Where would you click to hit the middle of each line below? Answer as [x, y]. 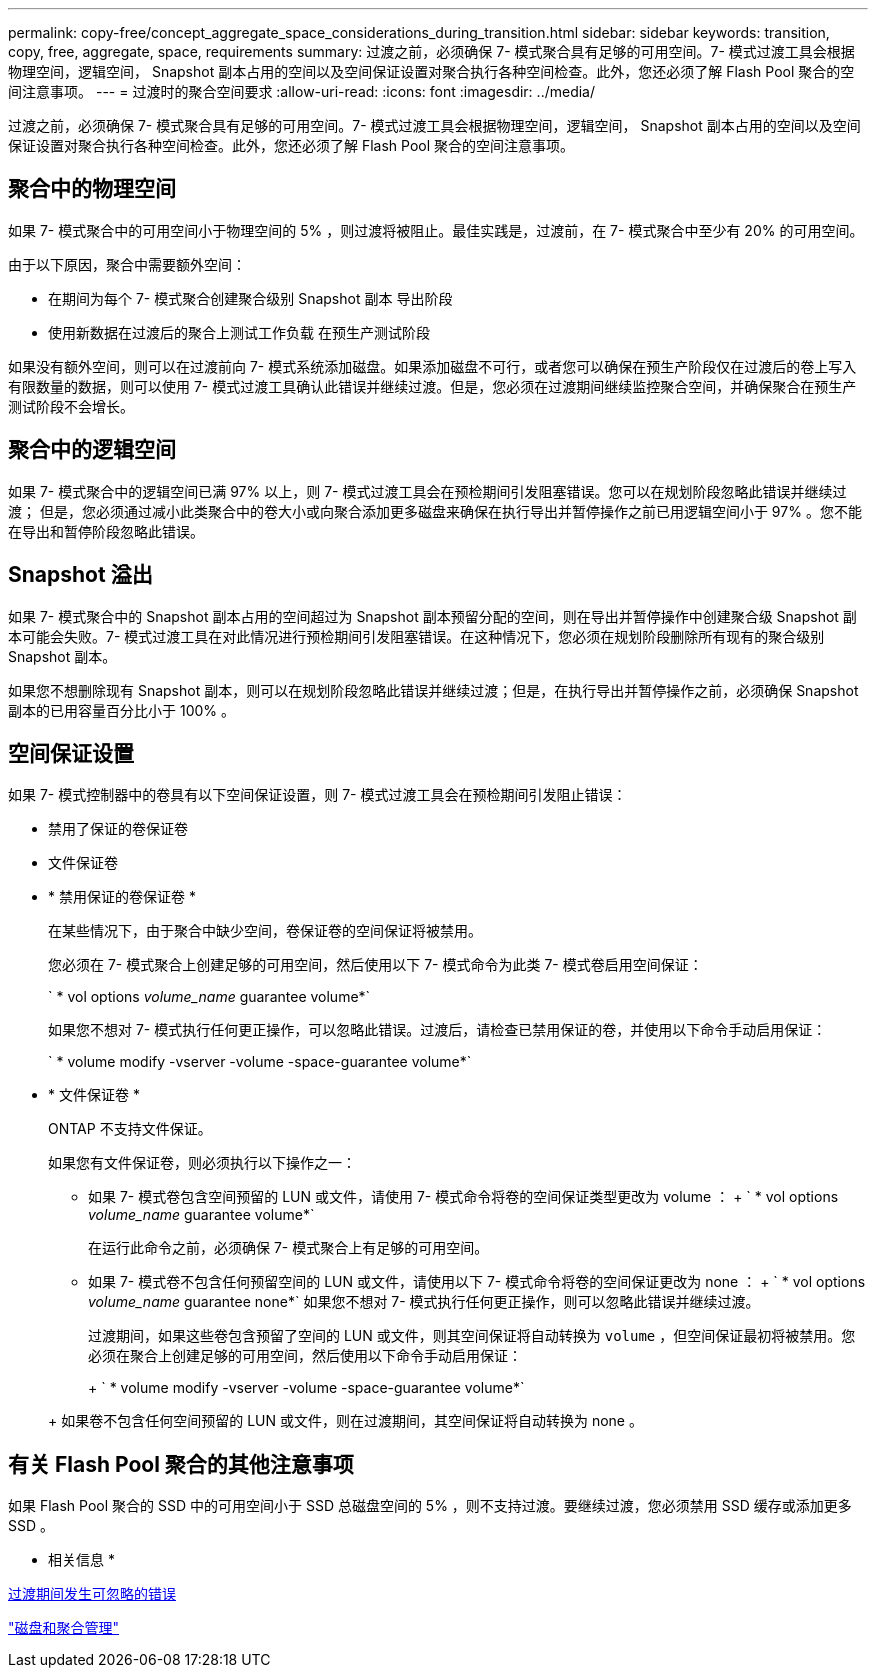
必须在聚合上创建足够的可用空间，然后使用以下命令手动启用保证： [305, 1356]
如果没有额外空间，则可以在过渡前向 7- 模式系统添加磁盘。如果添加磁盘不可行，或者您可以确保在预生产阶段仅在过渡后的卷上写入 [432, 366]
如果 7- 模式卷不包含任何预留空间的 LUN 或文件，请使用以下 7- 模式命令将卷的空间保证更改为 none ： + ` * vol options [477, 1282]
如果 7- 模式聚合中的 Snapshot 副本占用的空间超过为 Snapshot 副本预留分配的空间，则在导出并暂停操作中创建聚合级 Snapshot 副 [432, 616]
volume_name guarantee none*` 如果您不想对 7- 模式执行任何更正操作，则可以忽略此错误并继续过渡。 [424, 1302]
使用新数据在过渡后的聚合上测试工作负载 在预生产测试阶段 [239, 332]
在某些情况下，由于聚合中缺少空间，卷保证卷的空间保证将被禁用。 [265, 931]
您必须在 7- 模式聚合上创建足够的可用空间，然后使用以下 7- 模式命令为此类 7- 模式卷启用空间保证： [375, 965]
